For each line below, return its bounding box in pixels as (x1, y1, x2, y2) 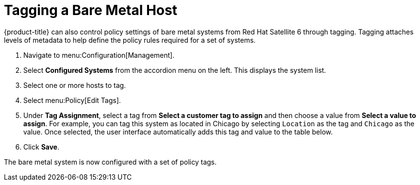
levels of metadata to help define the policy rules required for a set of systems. (4, 35, 256, 44)
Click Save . (23, 142, 60, 151)
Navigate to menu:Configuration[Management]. (23, 50, 175, 59)
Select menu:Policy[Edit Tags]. (23, 96, 121, 104)
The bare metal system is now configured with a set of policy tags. (4, 157, 217, 166)
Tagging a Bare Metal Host (4, 2, 177, 18)
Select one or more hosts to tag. (23, 81, 126, 89)
